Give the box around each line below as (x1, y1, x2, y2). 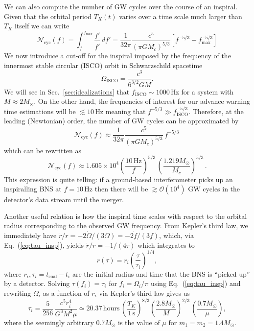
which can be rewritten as (4, 145, 82, 155)
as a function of (43, 287, 90, 298)
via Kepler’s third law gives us (99, 287, 190, 298)
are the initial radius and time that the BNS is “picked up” (72, 268, 250, 279)
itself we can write (14, 21, 69, 31)
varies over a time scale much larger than (119, 11, 242, 21)
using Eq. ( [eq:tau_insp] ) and (150, 278, 241, 288)
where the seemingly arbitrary (4, 317, 94, 327)
